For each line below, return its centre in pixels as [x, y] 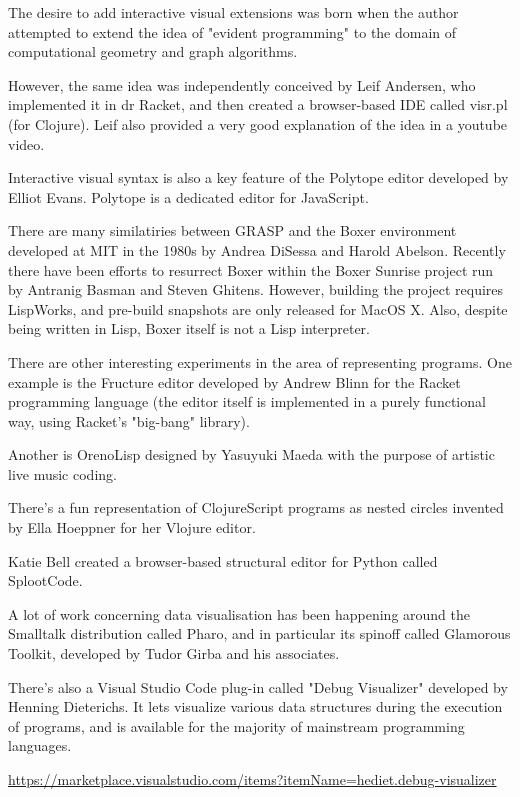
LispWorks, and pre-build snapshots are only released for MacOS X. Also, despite [258, 308]
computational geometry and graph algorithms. [153, 51]
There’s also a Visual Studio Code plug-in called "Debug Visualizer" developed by [258, 686]
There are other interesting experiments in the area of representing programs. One [260, 361]
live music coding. [62, 473]
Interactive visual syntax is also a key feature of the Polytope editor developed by [258, 177]
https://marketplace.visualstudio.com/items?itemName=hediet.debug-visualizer [252, 779]
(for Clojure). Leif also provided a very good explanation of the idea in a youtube [258, 123]
